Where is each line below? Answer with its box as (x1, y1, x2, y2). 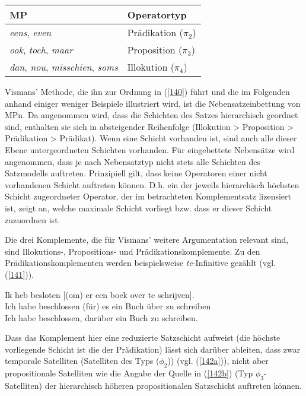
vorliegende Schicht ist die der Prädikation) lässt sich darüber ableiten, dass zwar (5, 343, 301, 355)
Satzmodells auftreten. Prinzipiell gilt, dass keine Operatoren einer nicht (5, 167, 267, 179)
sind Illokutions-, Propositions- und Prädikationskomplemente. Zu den (5, 245, 260, 257)
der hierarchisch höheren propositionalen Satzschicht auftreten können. (44, 379, 302, 392)
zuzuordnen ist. (5, 213, 60, 226)
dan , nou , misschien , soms (9, 60, 118, 74)
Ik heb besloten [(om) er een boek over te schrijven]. (5, 288, 195, 300)
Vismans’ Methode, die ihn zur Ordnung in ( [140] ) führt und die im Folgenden (5, 85, 290, 97)
